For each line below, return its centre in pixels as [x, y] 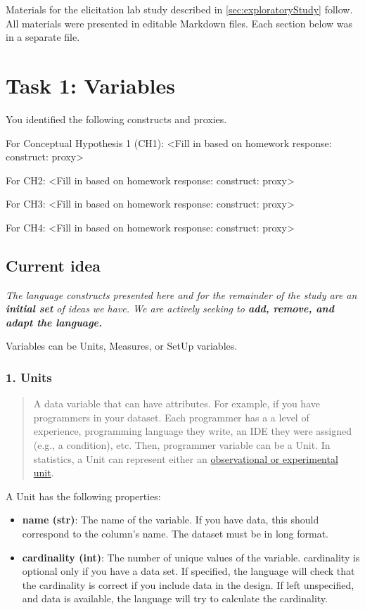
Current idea [53, 265]
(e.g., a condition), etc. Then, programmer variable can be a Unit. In [182, 445]
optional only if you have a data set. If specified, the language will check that [188, 571]
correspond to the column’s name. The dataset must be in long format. [175, 534]
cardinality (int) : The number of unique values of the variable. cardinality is [191, 557]
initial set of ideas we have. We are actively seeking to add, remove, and [170, 309]
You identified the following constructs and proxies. [116, 119]
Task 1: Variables [90, 85]
